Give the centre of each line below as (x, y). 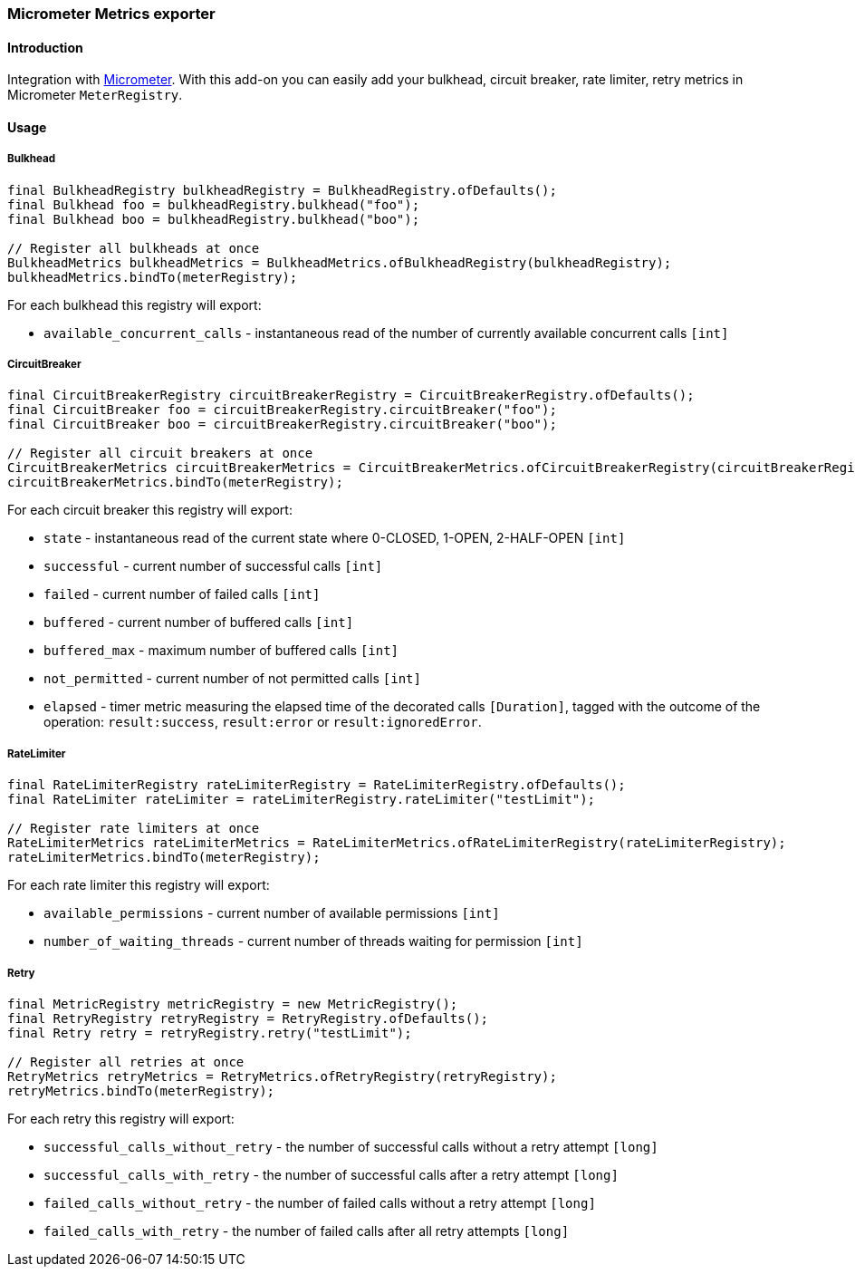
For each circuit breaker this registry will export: (150, 510)
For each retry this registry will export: (121, 1118)
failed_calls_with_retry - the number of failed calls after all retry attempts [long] (307, 1231)
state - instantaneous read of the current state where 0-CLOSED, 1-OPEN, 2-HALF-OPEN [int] (335, 538)
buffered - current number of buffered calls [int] (199, 623)
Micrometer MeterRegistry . (95, 95)
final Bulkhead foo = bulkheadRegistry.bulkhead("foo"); (214, 204)
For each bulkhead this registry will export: (134, 304)
